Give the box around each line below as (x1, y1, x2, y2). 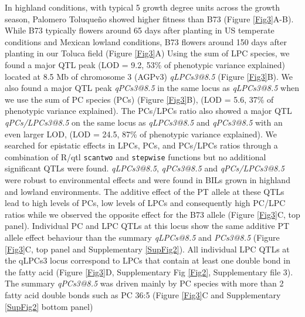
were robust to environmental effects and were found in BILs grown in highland (5, 173, 290, 186)
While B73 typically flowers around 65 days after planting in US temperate (5, 24, 274, 36)
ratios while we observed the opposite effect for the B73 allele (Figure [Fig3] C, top (5, 208, 300, 220)
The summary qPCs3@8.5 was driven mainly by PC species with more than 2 (5, 277, 284, 289)
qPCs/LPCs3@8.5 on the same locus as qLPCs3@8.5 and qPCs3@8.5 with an (5, 116, 283, 128)
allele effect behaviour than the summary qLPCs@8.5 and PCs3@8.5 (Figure (5, 231, 280, 243)
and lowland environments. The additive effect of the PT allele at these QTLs (5, 185, 284, 197)
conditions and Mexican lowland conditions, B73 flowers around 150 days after (5, 35, 287, 48)
